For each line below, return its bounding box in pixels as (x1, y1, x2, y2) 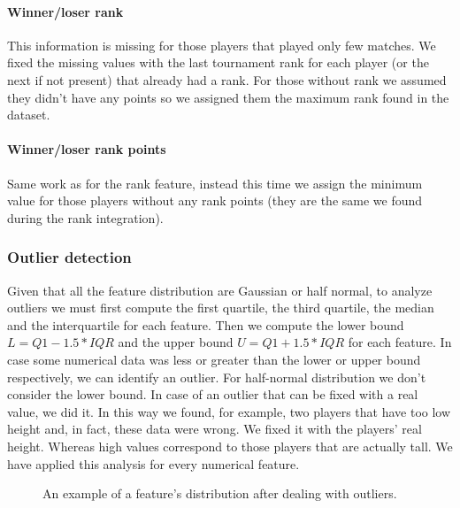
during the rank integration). (7, 208, 164, 227)
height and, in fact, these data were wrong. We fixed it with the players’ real (7, 419, 422, 438)
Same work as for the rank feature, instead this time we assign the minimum (7, 173, 423, 192)
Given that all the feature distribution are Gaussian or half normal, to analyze (7, 281, 433, 299)
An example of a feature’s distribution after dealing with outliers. (42, 484, 397, 503)
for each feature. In (348, 333, 452, 351)
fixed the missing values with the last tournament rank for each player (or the (7, 53, 429, 72)
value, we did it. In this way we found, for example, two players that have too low (7, 402, 451, 420)
